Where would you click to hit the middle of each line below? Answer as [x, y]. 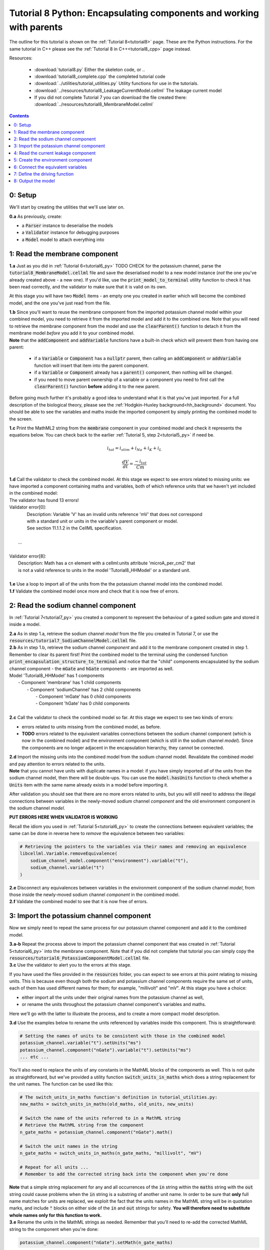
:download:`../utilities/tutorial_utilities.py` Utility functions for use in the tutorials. [116, 83]
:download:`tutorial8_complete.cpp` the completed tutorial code [100, 76]
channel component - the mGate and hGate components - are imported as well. [91, 668]
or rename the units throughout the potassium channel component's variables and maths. [114, 1004]
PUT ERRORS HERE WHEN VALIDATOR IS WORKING [64, 817]
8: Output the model [34, 181]
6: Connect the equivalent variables [50, 167]
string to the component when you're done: [54, 1229]
